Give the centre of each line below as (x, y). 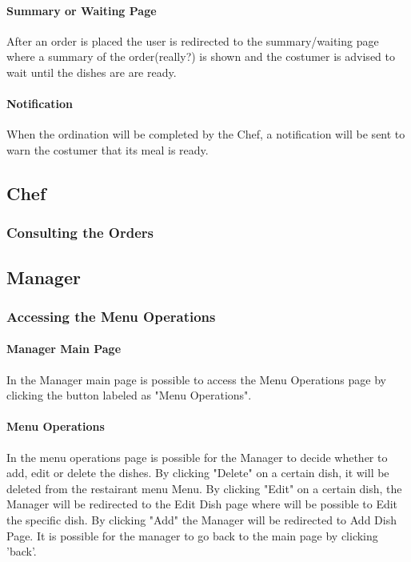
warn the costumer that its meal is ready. (108, 149)
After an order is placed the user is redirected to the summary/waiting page (193, 40)
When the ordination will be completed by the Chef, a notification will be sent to (206, 134)
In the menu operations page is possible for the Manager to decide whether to (197, 457)
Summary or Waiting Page (82, 10)
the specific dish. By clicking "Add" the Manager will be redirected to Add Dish (202, 519)
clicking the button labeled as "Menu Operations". (129, 395)
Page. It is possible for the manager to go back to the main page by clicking (192, 535)
